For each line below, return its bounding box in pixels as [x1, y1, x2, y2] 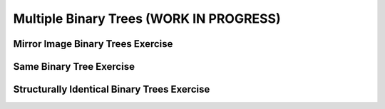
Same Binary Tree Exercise [13, 61, 135, 73]
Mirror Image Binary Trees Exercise [13, 38, 173, 50]
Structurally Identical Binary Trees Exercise [13, 83, 210, 95]
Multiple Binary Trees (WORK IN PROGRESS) [13, 11, 281, 26]
